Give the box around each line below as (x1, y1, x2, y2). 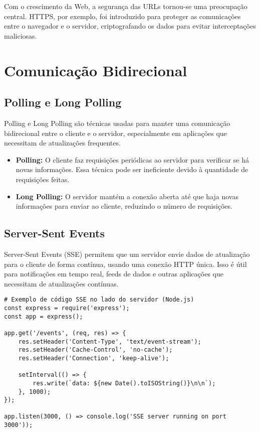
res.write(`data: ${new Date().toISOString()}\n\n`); (33, 379, 216, 387)
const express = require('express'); (4, 304, 130, 312)
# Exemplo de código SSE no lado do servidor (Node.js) (4, 296, 194, 304)
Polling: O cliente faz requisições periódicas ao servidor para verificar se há (16, 154, 249, 165)
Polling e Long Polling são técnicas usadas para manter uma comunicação (4, 117, 230, 128)
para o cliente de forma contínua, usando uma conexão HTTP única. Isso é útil (4, 258, 247, 269)
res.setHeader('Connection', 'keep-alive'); (18, 354, 169, 362)
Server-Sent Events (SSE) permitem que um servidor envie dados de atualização (4, 248, 250, 259)
